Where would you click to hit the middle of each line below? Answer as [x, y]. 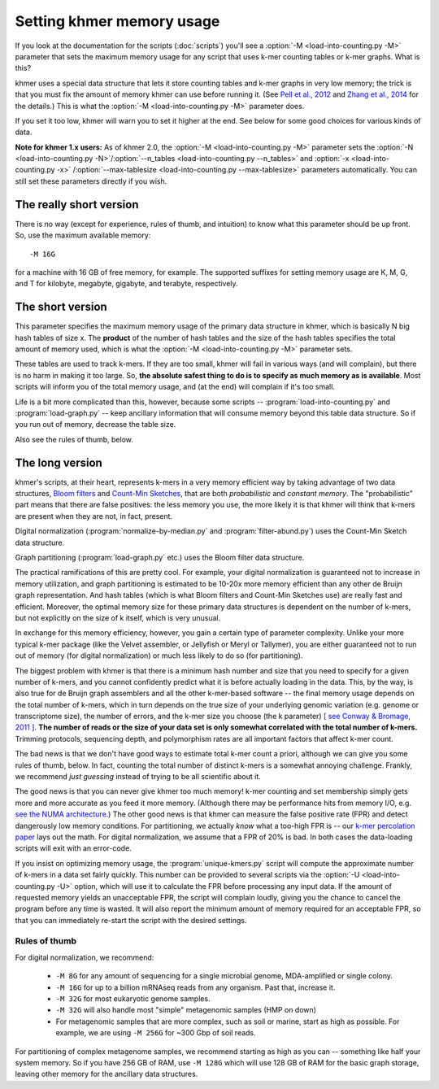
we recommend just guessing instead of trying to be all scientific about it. [138, 777]
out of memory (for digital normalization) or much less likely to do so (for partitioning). [159, 656]
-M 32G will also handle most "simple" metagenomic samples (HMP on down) [186, 1010]
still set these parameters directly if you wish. [91, 181]
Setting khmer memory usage [117, 21]
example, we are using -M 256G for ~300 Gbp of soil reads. [156, 1033]
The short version [61, 307]
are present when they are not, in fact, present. [94, 516]
